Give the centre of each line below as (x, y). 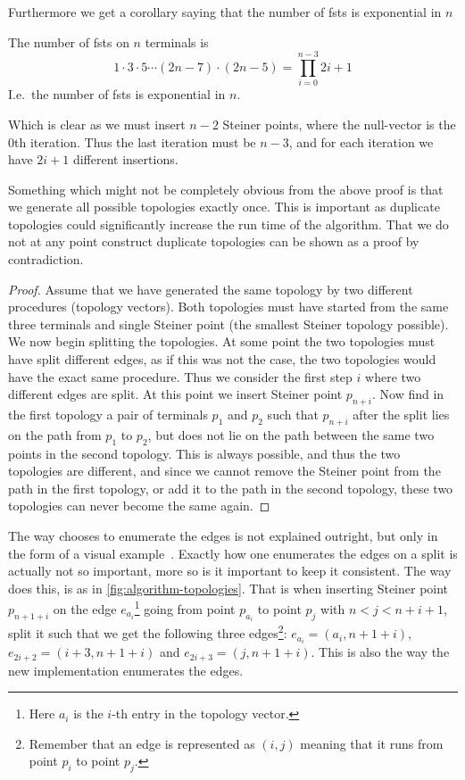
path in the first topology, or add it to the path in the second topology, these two (231, 488)
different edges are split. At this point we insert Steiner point (175, 394)
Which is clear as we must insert (97, 124)
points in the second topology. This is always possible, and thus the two (204, 453)
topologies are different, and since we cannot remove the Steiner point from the (224, 471)
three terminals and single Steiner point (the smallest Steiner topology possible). (228, 324)
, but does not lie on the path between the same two (291, 434)
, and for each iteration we (361, 141)
